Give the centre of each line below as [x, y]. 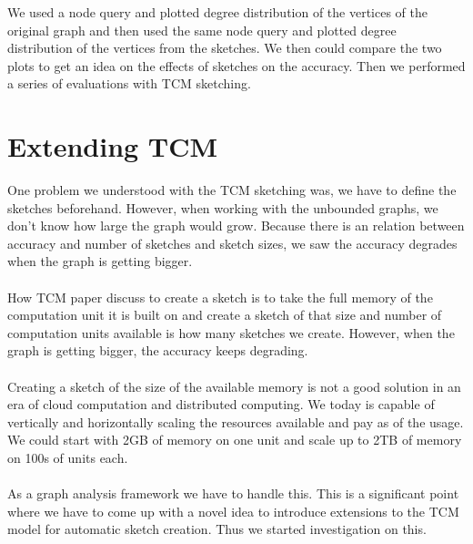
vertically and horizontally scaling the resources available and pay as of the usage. [236, 421]
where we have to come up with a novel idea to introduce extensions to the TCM [233, 511]
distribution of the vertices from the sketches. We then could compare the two [225, 48]
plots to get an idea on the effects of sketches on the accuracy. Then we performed [236, 65]
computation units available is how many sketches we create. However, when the [231, 332]
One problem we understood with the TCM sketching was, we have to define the [232, 190]
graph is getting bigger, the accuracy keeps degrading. [158, 350]
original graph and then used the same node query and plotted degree [202, 30]
